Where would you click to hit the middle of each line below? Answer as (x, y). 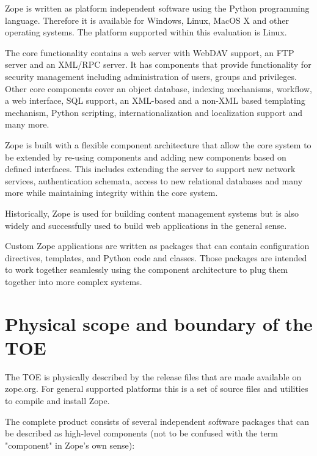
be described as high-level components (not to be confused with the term (141, 433)
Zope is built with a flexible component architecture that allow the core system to (158, 144)
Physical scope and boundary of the (159, 323)
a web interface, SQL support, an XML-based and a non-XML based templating (155, 100)
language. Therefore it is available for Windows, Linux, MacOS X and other (147, 20)
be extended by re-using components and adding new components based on (146, 157)
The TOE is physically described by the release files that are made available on (153, 376)
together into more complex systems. (74, 281)
